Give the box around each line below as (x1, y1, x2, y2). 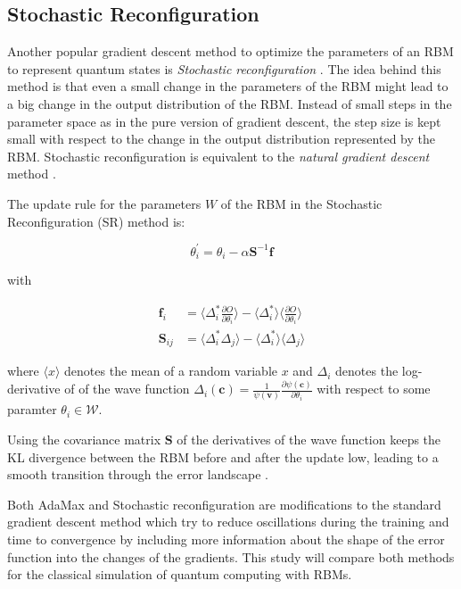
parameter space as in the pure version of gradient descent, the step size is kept (7, 112, 441, 130)
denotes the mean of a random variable (64, 361, 277, 380)
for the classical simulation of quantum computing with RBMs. (7, 565, 352, 584)
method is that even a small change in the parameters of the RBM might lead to (7, 77, 449, 95)
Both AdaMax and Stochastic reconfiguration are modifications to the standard (7, 494, 441, 513)
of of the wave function (64, 379, 190, 398)
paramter (7, 400, 57, 419)
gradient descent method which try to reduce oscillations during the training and (7, 512, 449, 531)
